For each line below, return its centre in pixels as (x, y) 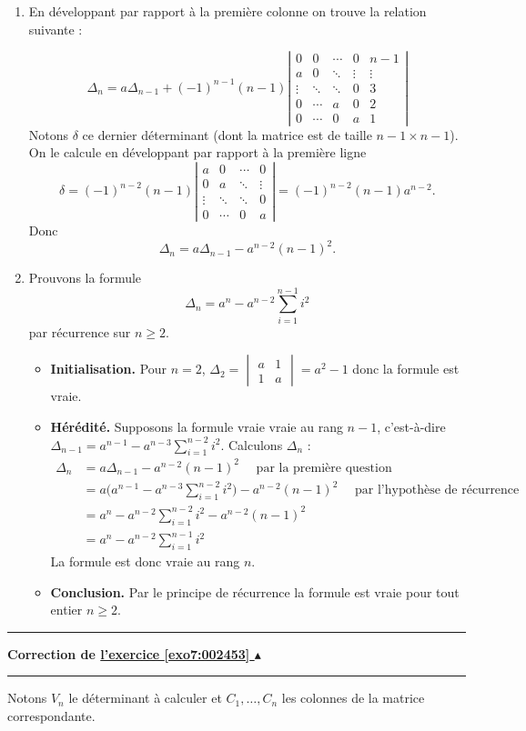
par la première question (324, 468)
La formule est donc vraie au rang (145, 561)
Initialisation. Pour (109, 369)
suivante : (56, 29)
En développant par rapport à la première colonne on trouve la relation (228, 11)
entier (66, 610)
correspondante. (51, 715)
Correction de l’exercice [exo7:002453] (129, 653)
